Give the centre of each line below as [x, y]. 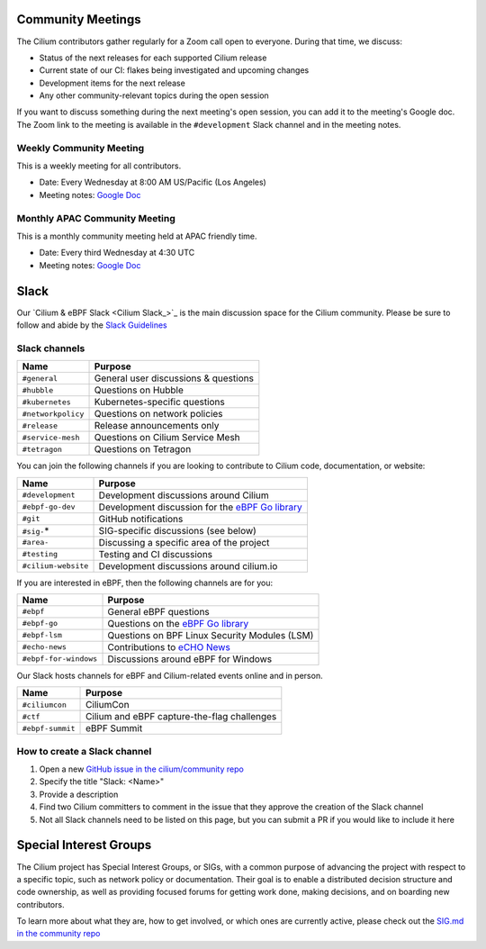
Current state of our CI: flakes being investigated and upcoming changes [174, 70]
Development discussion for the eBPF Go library [200, 507]
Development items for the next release [112, 83]
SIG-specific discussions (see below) [177, 530]
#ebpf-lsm [42, 635]
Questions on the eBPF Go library [178, 623]
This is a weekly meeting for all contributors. [99, 166]
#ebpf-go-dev [49, 507]
